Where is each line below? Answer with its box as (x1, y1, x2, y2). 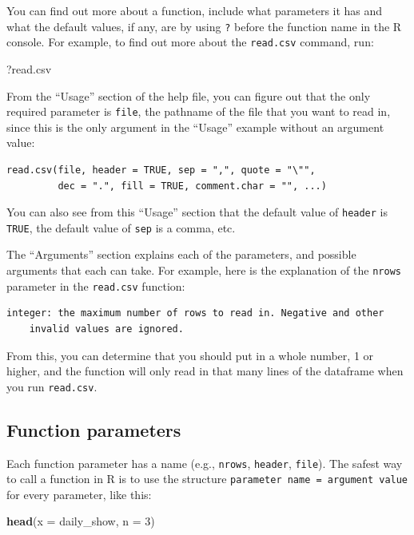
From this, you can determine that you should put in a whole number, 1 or (6, 347, 374, 363)
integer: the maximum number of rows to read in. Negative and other (6, 307, 384, 319)
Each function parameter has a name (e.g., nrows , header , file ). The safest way (6, 454, 403, 471)
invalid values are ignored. (29, 323, 184, 335)
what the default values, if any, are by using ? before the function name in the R (6, 18, 402, 34)
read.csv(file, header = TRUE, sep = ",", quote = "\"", (6, 164, 316, 176)
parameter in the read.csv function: (6, 277, 185, 294)
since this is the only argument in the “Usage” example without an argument (6, 118, 384, 135)
